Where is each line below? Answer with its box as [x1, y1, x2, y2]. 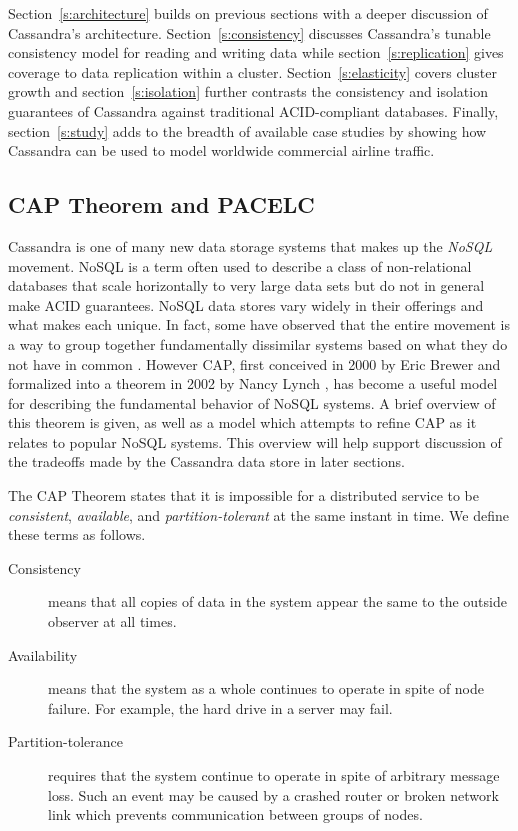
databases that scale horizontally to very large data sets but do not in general [8, 275, 485, 296]
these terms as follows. [8, 524, 146, 545]
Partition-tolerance [8, 731, 124, 752]
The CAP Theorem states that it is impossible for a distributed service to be [8, 485, 480, 506]
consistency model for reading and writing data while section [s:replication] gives [8, 42, 504, 63]
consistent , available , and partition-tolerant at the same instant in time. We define [8, 504, 509, 525]
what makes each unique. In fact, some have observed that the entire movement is [8, 314, 510, 335]
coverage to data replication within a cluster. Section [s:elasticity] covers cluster [8, 61, 498, 82]
